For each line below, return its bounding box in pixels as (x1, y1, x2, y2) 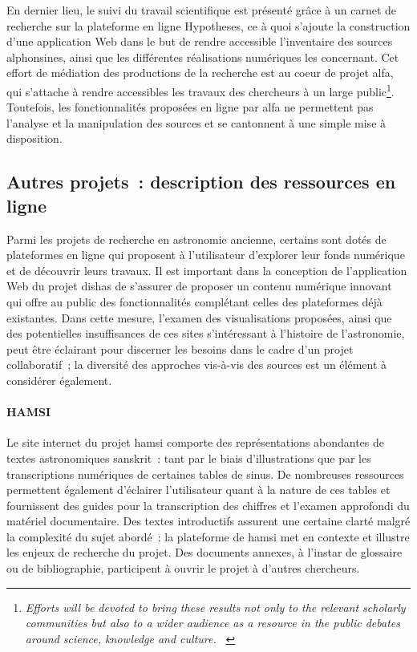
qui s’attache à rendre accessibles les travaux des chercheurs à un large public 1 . (6, 80, 395, 99)
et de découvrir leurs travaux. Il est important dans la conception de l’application (6, 261, 407, 278)
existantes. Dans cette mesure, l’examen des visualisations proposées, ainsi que (6, 309, 392, 326)
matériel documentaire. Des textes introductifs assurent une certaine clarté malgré (6, 512, 411, 529)
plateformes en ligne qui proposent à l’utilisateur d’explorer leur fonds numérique (6, 246, 405, 263)
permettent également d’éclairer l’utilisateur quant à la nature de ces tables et (6, 481, 391, 498)
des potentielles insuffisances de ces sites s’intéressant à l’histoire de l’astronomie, (6, 325, 405, 342)
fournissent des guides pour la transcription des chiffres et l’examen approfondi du (6, 496, 410, 513)
